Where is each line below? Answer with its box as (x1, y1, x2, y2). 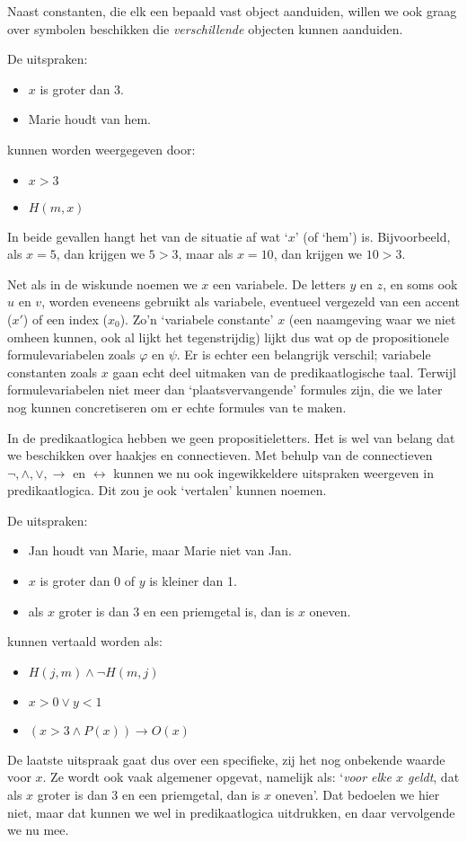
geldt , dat (408, 767, 460, 786)
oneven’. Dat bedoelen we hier (275, 785, 440, 804)
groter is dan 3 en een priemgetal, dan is (37, 785, 260, 804)
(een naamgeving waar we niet (288, 309, 456, 328)
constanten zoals (7, 362, 98, 381)
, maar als (178, 244, 233, 263)
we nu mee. (7, 820, 69, 839)
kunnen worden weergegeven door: (7, 139, 196, 158)
